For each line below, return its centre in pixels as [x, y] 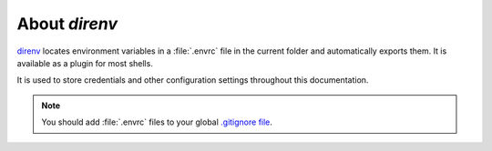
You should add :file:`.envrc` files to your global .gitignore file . [157, 122]
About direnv [67, 24]
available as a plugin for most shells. [85, 63]
